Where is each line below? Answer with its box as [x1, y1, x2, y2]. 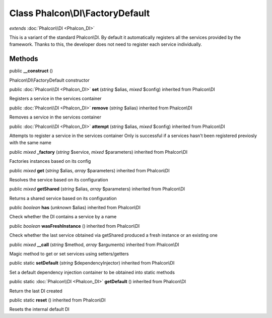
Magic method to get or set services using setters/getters [9, 251, 129, 257]
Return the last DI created [9, 288, 62, 294]
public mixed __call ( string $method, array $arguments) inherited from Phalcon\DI [9, 241, 179, 247]
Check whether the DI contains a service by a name [9, 214, 117, 220]
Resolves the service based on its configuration [9, 176, 108, 182]
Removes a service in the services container [9, 114, 102, 120]
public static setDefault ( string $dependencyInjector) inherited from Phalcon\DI [9, 260, 175, 266]
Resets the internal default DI [9, 306, 70, 312]
